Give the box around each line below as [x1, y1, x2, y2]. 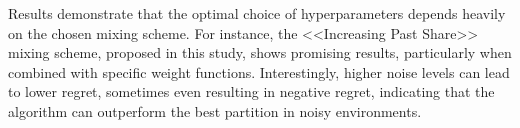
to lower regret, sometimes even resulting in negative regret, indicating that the [8, 81, 495, 102]
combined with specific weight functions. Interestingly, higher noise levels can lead [8, 61, 510, 82]
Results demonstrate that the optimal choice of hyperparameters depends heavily [8, 3, 506, 23]
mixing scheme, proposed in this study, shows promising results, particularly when [8, 42, 512, 63]
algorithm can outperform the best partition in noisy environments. [8, 100, 422, 121]
